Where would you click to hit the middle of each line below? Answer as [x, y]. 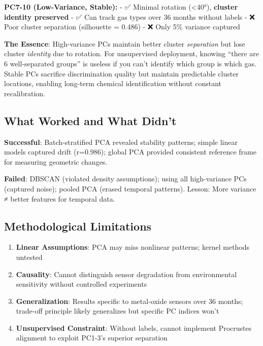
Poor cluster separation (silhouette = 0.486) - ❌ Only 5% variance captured [122, 27]
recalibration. [25, 93]
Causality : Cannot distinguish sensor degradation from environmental [126, 274]
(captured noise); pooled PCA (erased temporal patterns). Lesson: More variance [130, 188]
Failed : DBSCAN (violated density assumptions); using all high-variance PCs [125, 179]
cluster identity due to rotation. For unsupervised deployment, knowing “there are [131, 53]
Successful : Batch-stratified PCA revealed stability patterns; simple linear [121, 142]
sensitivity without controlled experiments [81, 284]
